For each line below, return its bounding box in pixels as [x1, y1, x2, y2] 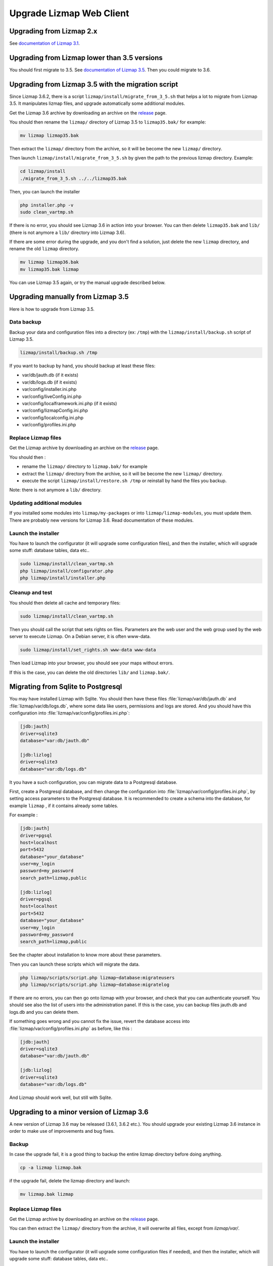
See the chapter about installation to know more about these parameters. [9, 952, 162, 958]
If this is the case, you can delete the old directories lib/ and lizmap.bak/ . [9, 669, 170, 676]
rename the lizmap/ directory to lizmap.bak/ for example [22, 463, 148, 469]
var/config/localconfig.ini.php [22, 414, 83, 420]
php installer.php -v [20, 202, 74, 208]
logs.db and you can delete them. [9, 1009, 79, 1015]
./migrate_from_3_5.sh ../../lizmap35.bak [20, 175, 127, 181]
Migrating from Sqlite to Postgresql [9, 683, 122, 691]
